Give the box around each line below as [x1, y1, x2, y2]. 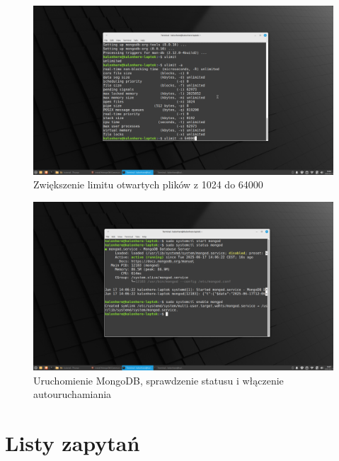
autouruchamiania [33, 387, 112, 402]
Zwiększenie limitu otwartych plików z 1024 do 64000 [33, 177, 263, 192]
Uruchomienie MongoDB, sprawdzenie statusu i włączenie [33, 372, 284, 387]
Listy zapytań [5, 428, 140, 457]
